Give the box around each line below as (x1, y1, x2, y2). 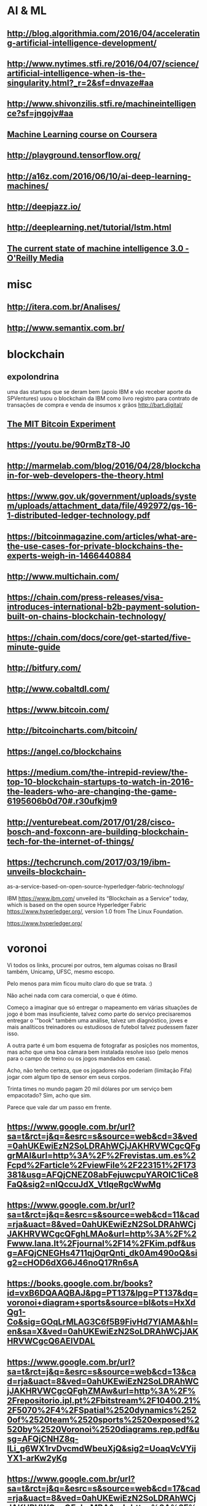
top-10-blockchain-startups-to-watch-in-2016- (7, 777, 194, 787)
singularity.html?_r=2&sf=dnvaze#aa (7, 77, 154, 88)
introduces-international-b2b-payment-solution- (7, 602, 200, 612)
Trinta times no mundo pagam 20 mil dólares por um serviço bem (7, 1085, 173, 1092)
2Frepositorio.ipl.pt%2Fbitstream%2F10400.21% (7, 1395, 201, 1406)
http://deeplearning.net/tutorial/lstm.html (7, 222, 171, 233)
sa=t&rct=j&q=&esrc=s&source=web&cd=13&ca (7, 1367, 197, 1377)
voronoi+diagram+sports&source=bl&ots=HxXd (7, 1298, 196, 1308)
